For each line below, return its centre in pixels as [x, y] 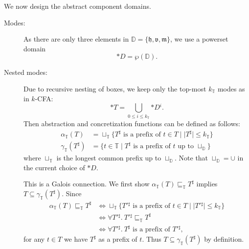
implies [207, 184]
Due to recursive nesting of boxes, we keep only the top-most [115, 88]
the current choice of [54, 167]
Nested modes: [26, 72]
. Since [72, 193]
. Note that [192, 158]
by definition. [224, 239]
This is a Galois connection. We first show [87, 184]
